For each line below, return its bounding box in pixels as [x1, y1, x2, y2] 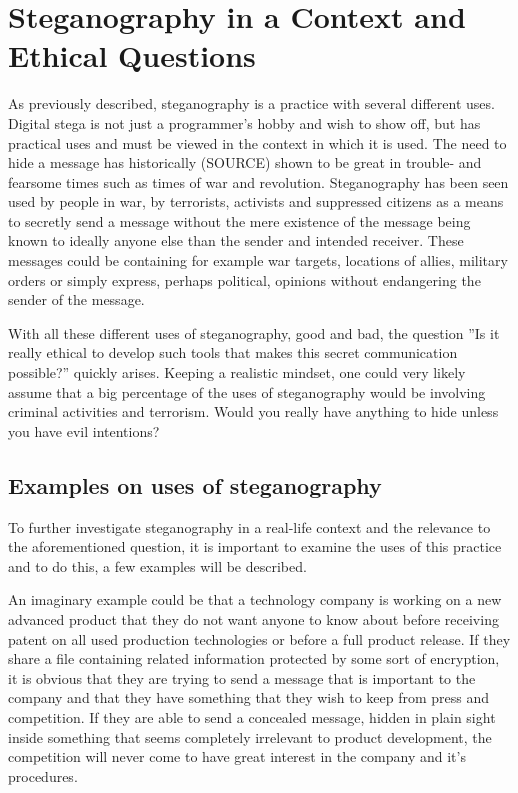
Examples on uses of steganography [8, 469, 382, 500]
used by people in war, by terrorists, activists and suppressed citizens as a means [8, 191, 504, 212]
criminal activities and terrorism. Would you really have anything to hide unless [8, 401, 499, 422]
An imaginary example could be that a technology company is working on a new [8, 589, 502, 610]
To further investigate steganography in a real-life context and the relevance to [8, 516, 491, 537]
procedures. [8, 765, 78, 786]
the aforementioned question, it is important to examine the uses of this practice [8, 536, 502, 557]
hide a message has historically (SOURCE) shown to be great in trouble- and [8, 152, 482, 173]
